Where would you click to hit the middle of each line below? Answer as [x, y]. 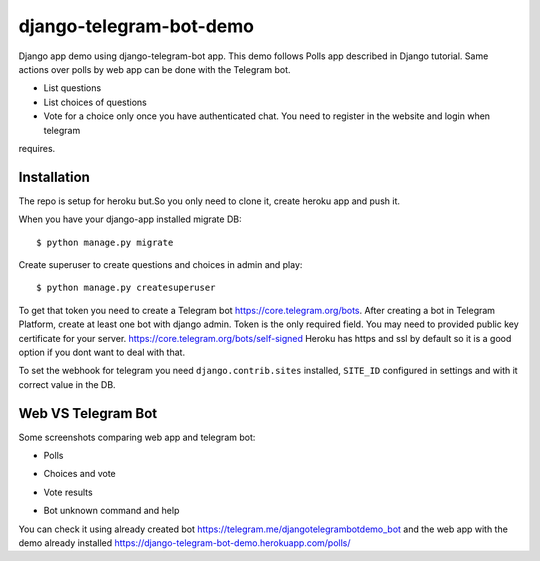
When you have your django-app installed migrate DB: [130, 219]
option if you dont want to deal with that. [101, 352]
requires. [37, 148]
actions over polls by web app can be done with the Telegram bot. [154, 69]
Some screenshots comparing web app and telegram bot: [137, 437]
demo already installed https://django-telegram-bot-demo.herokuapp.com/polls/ [184, 542]
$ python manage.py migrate [105, 242]
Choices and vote [80, 474]
